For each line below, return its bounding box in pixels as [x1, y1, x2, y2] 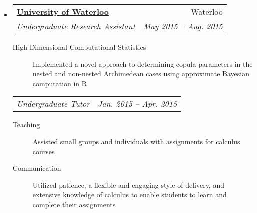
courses [32, 146, 55, 156]
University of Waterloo [16, 6, 109, 17]
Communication [12, 163, 61, 173]
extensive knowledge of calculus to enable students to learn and [32, 189, 227, 200]
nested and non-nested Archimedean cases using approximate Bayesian [32, 68, 249, 79]
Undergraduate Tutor [16, 98, 90, 110]
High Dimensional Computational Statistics [12, 42, 146, 52]
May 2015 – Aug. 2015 [143, 20, 223, 32]
